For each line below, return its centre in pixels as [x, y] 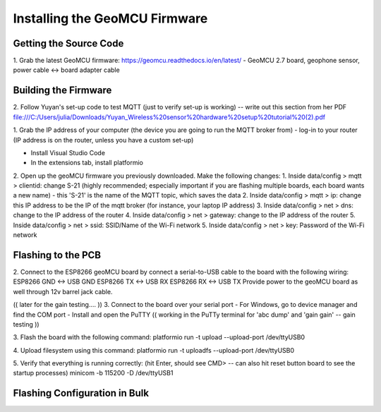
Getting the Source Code [68, 43]
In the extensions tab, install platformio [87, 163]
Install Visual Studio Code [68, 152]
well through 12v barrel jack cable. [63, 291]
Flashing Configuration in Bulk [81, 393]
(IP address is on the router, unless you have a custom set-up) [103, 140]
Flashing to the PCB [57, 255]
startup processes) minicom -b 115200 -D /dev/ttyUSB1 [93, 373]
